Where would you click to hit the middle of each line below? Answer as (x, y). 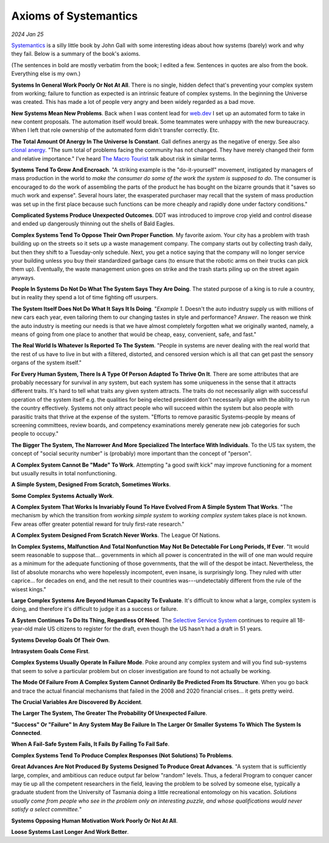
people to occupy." (35, 434)
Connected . (27, 733)
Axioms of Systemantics (75, 16)
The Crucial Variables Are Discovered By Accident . (77, 702)
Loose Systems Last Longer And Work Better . (70, 831)
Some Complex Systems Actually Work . (63, 495)
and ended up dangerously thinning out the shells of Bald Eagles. (93, 224)
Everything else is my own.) (46, 74)
